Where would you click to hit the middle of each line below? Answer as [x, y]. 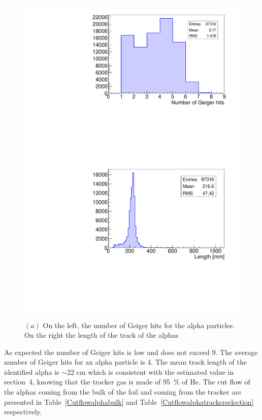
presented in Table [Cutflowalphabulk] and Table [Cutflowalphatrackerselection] [129, 401]
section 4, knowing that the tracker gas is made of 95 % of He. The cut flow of [127, 382]
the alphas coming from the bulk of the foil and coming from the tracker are [123, 392]
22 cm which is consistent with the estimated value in [151, 371]
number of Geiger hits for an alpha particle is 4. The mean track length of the [126, 362]
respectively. [23, 412]
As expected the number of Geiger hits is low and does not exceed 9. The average [131, 352]
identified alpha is [32, 371]
